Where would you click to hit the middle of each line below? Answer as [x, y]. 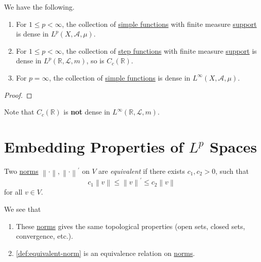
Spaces [233, 146]
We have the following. [39, 7]
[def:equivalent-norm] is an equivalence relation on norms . [105, 253]
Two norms [21, 171]
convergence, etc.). [45, 236]
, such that [232, 171]
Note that [19, 112]
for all [13, 192]
